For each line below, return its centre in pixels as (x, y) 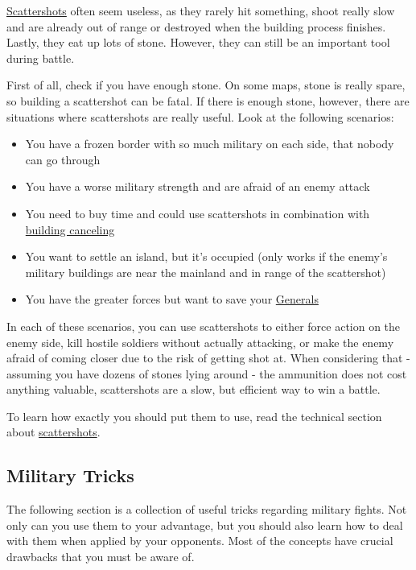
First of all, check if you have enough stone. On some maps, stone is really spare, (206, 85)
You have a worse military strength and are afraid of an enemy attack (198, 186)
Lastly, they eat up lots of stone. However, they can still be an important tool (198, 42)
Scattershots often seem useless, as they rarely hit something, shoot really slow (201, 10)
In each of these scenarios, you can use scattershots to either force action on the (204, 326)
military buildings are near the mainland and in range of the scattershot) (206, 272)
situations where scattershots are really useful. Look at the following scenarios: (200, 116)
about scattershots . (54, 432)
